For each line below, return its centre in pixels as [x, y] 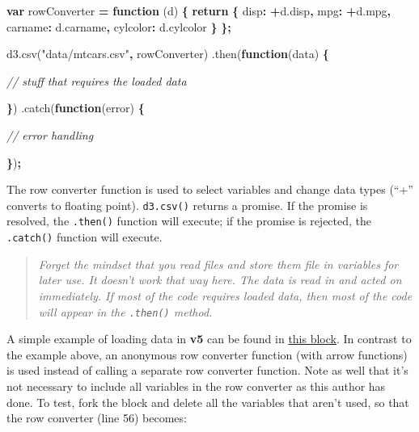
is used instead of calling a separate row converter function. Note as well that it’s [207, 370]
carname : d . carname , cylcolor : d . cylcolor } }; [119, 26]
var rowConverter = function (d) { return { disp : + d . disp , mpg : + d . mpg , [199, 10]
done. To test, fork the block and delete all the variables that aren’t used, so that [208, 402]
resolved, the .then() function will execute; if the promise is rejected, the [189, 221]
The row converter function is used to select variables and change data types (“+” [210, 189]
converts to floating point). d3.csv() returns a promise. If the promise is [187, 205]
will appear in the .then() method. [125, 311]
